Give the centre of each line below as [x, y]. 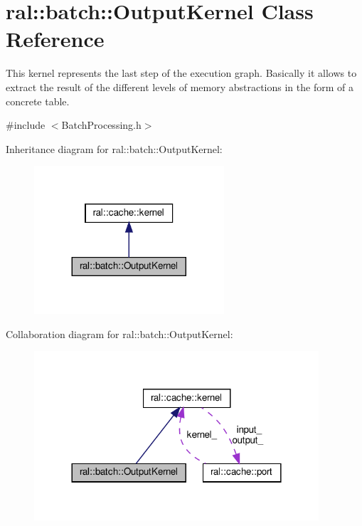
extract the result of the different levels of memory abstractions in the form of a [180, 86]
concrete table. [38, 101]
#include [26, 125]
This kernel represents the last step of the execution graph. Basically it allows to [181, 73]
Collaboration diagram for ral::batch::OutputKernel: [119, 333]
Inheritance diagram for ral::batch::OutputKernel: [114, 148]
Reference [55, 39]
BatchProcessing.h [101, 125]
